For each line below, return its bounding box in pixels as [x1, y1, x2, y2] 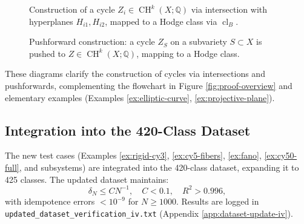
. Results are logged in [176, 195, 259, 208]
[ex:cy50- [264, 149, 297, 162]
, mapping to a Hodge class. [136, 47, 240, 59]
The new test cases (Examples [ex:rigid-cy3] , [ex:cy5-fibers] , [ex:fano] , [5, 149, 262, 162]
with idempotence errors [5, 195, 95, 208]
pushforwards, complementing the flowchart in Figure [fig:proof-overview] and [5, 79, 292, 91]
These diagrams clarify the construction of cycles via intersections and [5, 67, 265, 80]
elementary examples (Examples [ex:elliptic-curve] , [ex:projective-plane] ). [5, 91, 275, 104]
